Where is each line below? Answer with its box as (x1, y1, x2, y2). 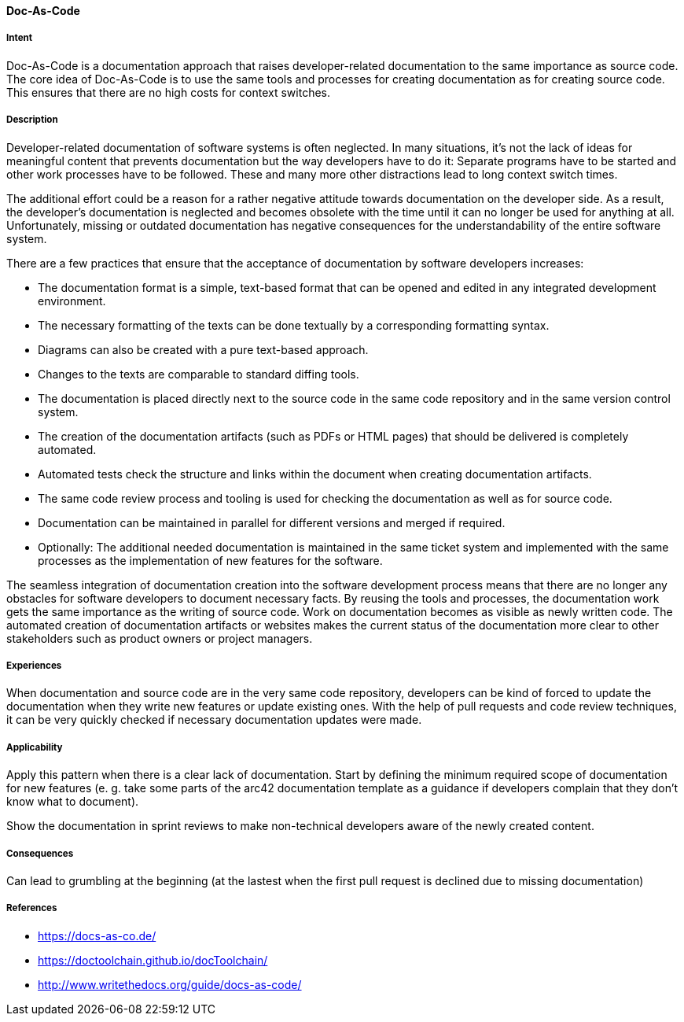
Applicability (6, 741, 63, 753)
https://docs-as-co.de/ (38, 928, 156, 943)
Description (6, 114, 58, 126)
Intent (6, 32, 33, 44)
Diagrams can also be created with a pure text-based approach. (38, 342, 369, 356)
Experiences (6, 659, 62, 671)
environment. (38, 293, 106, 308)
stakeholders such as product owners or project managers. (6, 631, 313, 645)
